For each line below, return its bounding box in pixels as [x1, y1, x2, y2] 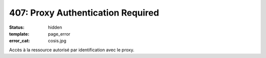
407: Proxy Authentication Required [9, 7, 160, 18]
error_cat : [9, 38, 30, 44]
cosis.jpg [48, 38, 66, 44]
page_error [48, 31, 71, 37]
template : [9, 31, 30, 37]
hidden [48, 24, 63, 30]
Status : [9, 24, 25, 30]
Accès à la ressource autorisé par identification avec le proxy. [9, 47, 134, 53]
